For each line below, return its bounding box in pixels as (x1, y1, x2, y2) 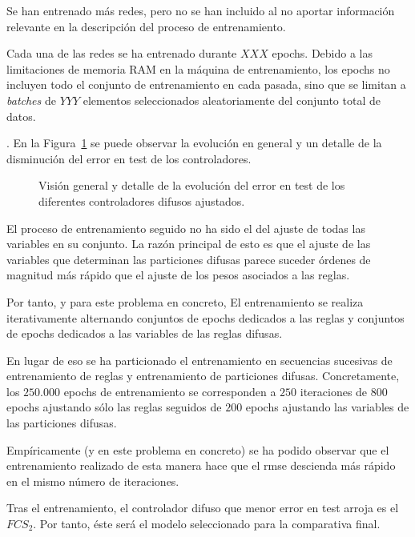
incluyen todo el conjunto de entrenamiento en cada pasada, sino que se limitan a (6, 76, 406, 93)
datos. (6, 107, 36, 124)
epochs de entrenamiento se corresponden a (63, 383, 276, 399)
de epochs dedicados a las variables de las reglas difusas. (6, 325, 283, 342)
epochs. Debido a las (272, 45, 373, 62)
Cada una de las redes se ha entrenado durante (6, 45, 237, 62)
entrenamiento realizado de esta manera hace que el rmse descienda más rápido (6, 457, 396, 474)
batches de (6, 91, 56, 108)
